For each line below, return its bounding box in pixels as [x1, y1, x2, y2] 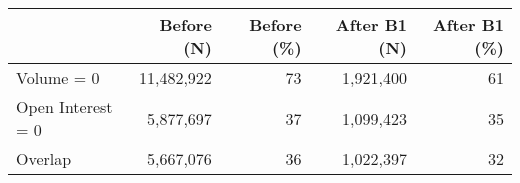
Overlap [16, 147, 72, 170]
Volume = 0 [16, 66, 100, 89]
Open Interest [16, 95, 113, 118]
